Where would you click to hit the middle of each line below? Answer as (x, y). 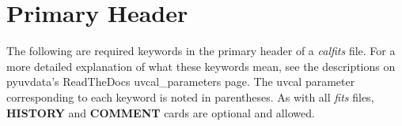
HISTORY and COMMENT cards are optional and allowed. (161, 112)
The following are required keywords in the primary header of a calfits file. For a (201, 51)
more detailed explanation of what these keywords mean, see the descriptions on (201, 66)
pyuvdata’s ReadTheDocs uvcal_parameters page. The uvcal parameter (181, 82)
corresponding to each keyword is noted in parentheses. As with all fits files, (190, 96)
